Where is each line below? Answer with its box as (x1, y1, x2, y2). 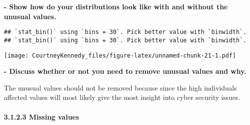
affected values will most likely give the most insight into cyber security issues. (4, 92, 240, 102)
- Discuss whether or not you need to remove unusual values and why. (4, 66, 247, 76)
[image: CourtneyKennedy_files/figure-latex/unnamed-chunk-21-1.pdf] (4, 52, 236, 59)
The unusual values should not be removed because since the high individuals (4, 82, 237, 93)
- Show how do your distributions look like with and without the (4, 1, 228, 11)
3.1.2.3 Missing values (4, 111, 79, 122)
